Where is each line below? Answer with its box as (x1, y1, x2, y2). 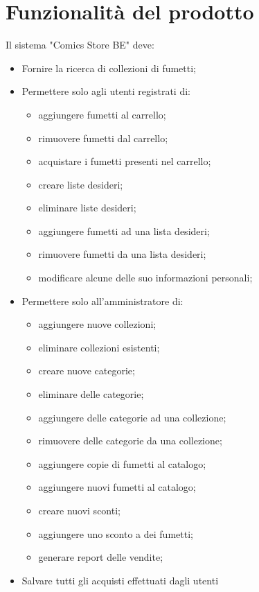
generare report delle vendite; (38, 550, 163, 564)
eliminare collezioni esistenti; (38, 340, 160, 354)
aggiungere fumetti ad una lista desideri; (38, 223, 210, 238)
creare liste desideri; (38, 177, 123, 191)
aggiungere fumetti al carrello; (38, 107, 166, 121)
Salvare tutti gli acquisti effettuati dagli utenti (21, 573, 219, 587)
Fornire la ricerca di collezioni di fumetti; (21, 60, 196, 75)
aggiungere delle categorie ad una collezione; (38, 410, 226, 424)
